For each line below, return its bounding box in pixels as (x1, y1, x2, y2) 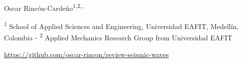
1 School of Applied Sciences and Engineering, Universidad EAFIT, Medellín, (4, 20, 239, 31)
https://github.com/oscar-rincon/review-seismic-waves (4, 49, 169, 59)
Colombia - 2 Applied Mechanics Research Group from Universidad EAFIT (4, 31, 233, 43)
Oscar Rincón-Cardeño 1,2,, (4, 1, 84, 13)
